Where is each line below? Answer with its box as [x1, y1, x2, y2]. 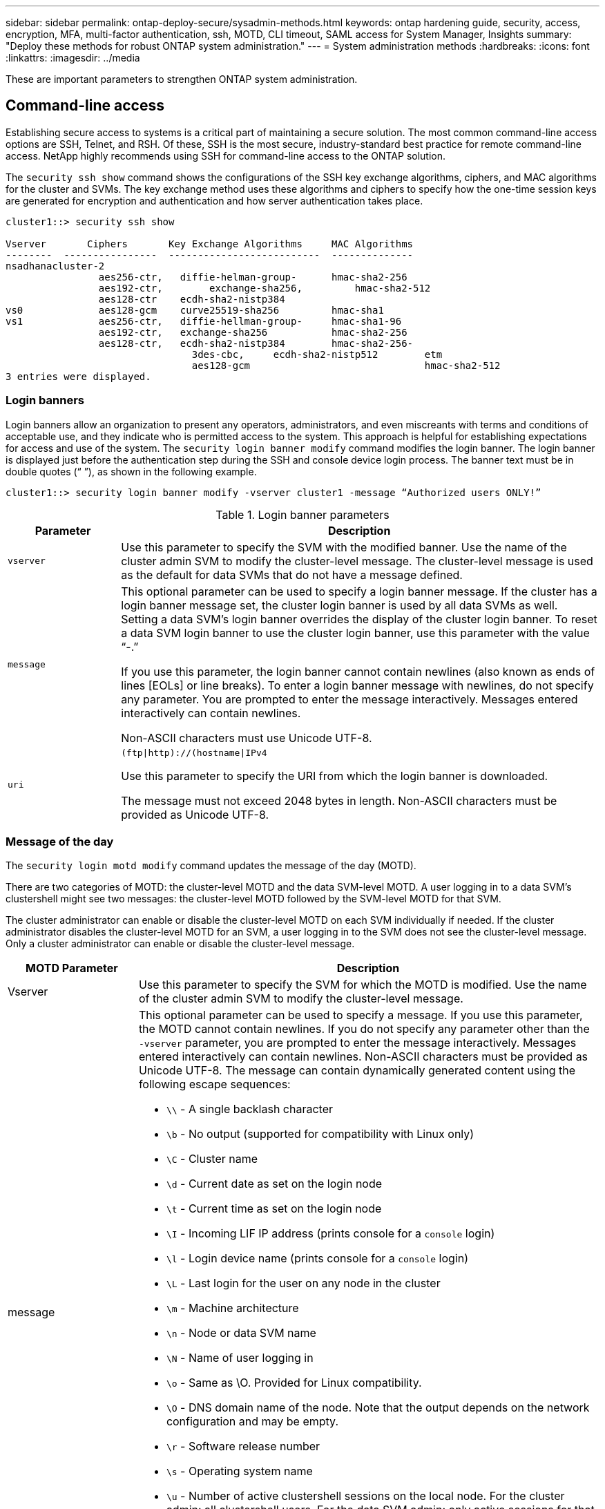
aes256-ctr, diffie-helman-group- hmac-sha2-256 [98, 271, 407, 283]
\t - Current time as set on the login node [166, 1202, 382, 1216]
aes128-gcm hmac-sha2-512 [191, 359, 501, 371]
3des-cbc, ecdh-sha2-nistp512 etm [191, 348, 443, 360]
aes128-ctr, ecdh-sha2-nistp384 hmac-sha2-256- [98, 337, 414, 349]
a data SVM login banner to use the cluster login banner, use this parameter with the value [121, 625, 590, 640]
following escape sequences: [138, 1077, 291, 1092]
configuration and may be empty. [166, 1414, 338, 1429]
